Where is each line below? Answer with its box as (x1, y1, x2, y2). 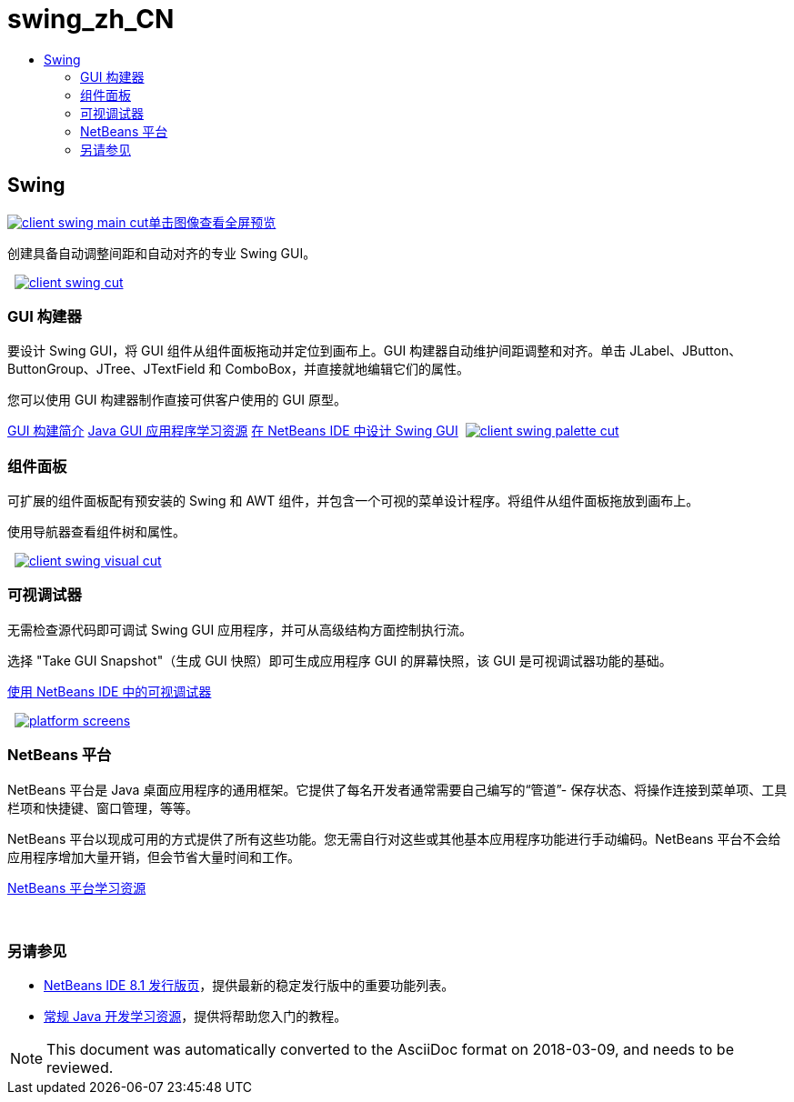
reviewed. (46, 1058, 114, 1077)
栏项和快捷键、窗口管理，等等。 (7, 799, 198, 816)
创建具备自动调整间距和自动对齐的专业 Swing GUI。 (7, 245, 317, 261)
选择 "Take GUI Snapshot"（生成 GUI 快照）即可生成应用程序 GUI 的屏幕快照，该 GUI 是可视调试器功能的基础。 (7, 652, 672, 668)
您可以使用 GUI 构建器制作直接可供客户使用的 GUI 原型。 (7, 392, 347, 408)
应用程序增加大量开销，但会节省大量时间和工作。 (7, 848, 300, 865)
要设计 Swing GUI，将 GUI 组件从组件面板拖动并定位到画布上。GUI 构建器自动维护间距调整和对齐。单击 (7, 343, 627, 359)
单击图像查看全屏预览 (148, 214, 276, 230)
